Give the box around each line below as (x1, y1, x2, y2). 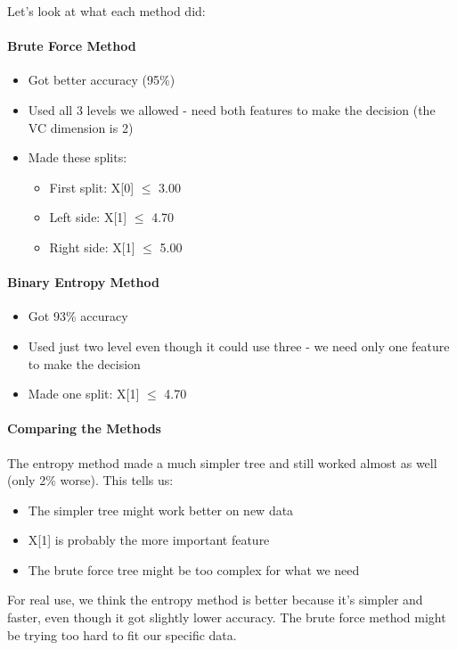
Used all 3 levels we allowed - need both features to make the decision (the (28, 100, 436, 119)
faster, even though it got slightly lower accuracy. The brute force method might (7, 608, 446, 627)
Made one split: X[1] (28, 384, 140, 403)
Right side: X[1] (49, 237, 135, 256)
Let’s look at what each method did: (7, 2, 206, 20)
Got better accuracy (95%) (28, 70, 175, 89)
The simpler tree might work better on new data (28, 500, 294, 519)
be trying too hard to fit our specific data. (7, 625, 237, 644)
